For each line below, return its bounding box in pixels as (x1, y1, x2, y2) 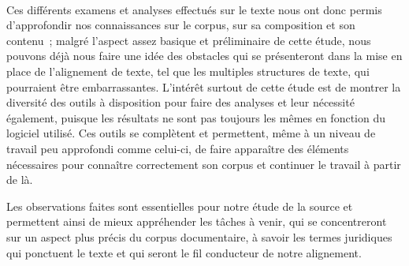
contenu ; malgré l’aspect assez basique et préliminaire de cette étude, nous (6, 32, 371, 48)
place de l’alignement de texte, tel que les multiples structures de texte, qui (6, 62, 370, 79)
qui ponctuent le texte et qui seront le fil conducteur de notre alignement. (6, 244, 362, 260)
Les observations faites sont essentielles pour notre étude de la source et (6, 197, 353, 214)
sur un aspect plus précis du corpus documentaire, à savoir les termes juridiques (6, 228, 392, 245)
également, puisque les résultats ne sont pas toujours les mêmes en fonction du (6, 109, 385, 126)
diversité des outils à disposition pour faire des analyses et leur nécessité (6, 94, 355, 111)
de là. (6, 171, 33, 188)
